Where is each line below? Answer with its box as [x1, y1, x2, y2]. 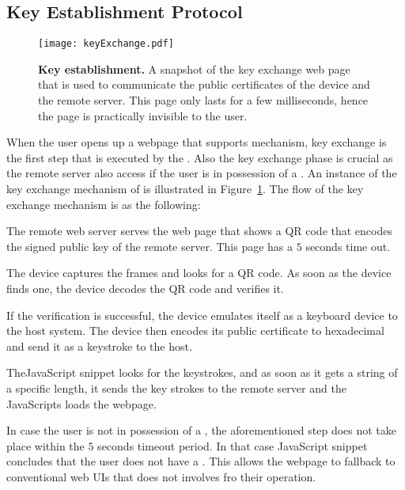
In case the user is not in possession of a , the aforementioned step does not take [6, 422, 397, 439]
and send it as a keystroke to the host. [6, 337, 192, 354]
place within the [6, 437, 85, 454]
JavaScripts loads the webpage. [6, 395, 157, 412]
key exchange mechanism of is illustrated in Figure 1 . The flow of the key [6, 180, 364, 197]
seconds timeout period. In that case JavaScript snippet [97, 437, 368, 454]
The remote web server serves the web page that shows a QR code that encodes [6, 222, 392, 239]
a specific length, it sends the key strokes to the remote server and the [6, 379, 346, 396]
